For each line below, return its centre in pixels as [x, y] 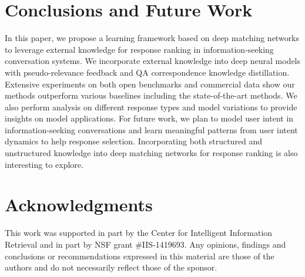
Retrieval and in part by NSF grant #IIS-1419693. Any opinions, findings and [145, 244]
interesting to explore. [44, 164]
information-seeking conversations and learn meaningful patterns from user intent [151, 129]
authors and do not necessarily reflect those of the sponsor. [111, 267]
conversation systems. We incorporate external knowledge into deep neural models [153, 61]
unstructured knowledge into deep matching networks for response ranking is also [151, 153]
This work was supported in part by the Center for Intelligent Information [139, 233]
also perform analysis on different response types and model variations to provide [151, 107]
